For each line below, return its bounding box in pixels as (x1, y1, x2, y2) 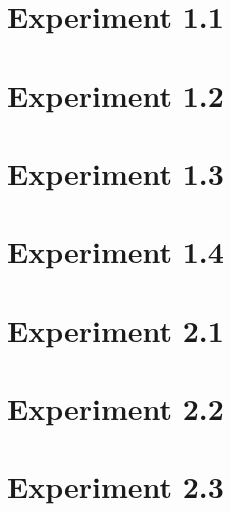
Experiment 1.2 (7, 74, 224, 115)
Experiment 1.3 (7, 152, 224, 193)
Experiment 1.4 (7, 231, 224, 272)
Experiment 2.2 (7, 388, 224, 429)
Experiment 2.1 (7, 309, 224, 350)
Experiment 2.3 (7, 466, 224, 507)
